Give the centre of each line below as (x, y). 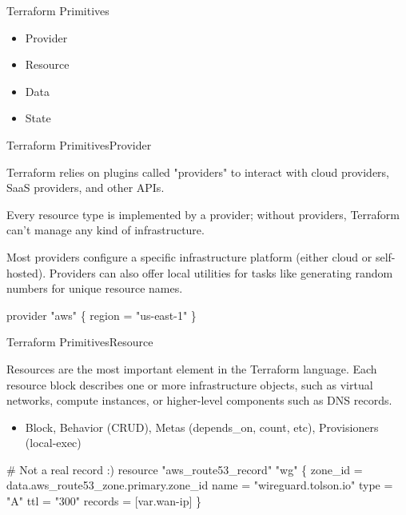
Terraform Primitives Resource (80, 342)
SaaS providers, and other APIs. (86, 188)
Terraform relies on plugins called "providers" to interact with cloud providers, (198, 172)
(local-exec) (53, 443)
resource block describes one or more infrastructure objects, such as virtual (190, 384)
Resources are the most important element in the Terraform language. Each (192, 368)
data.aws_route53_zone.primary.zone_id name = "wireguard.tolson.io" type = (200, 485)
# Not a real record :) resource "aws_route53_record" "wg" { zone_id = (185, 469)
